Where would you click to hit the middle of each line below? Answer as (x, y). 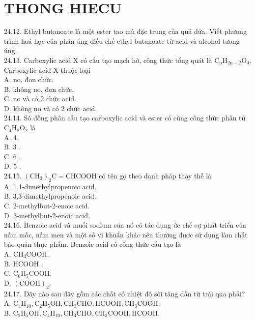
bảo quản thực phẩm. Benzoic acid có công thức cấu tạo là (93, 244)
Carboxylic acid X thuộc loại (47, 70)
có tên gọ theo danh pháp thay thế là (155, 176)
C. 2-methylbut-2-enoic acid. (47, 206)
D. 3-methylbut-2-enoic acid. (47, 215)
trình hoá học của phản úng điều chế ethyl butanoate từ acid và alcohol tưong (122, 41)
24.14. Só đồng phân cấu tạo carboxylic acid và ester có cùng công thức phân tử (125, 118)
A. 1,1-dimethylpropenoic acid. (50, 186)
